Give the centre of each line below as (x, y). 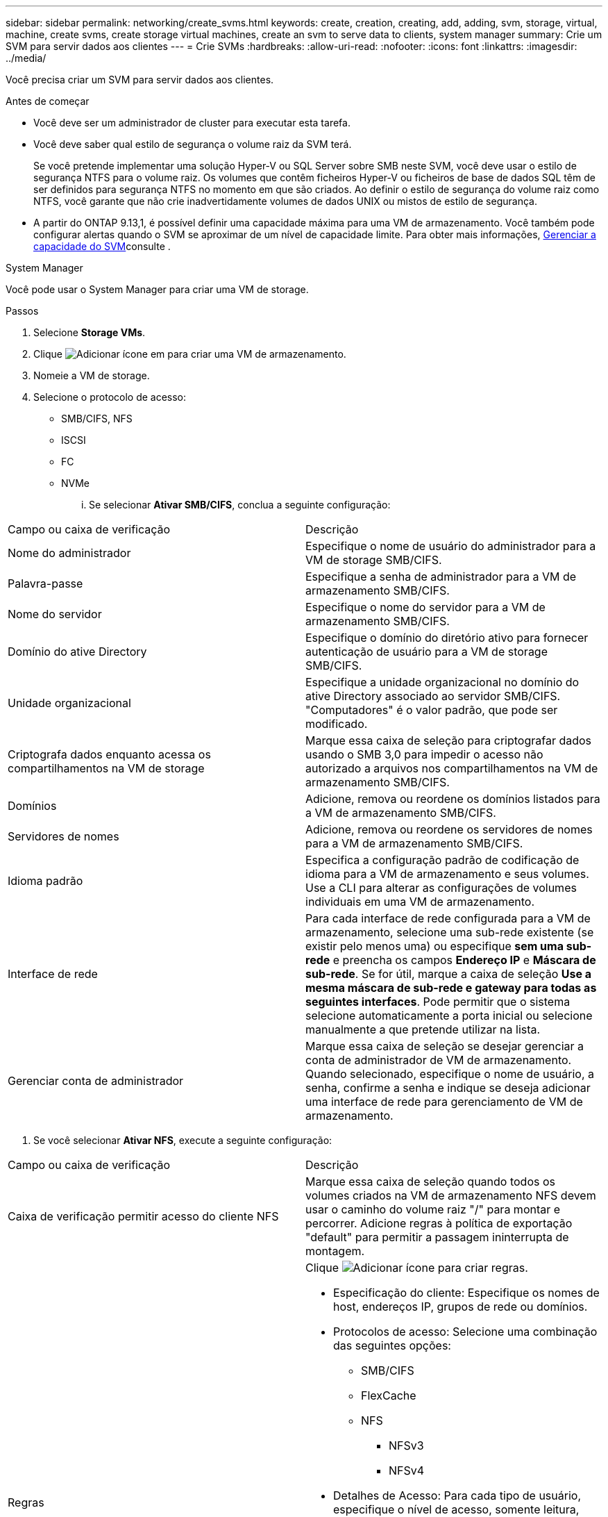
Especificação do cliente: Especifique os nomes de (466, 1293)
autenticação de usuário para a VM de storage (427, 652)
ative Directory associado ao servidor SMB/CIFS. (433, 696)
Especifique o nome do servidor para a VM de (425, 607)
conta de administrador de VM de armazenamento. (439, 1060)
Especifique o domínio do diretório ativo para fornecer (447, 638)
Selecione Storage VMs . (90, 332)
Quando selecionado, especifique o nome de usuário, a (450, 1074)
